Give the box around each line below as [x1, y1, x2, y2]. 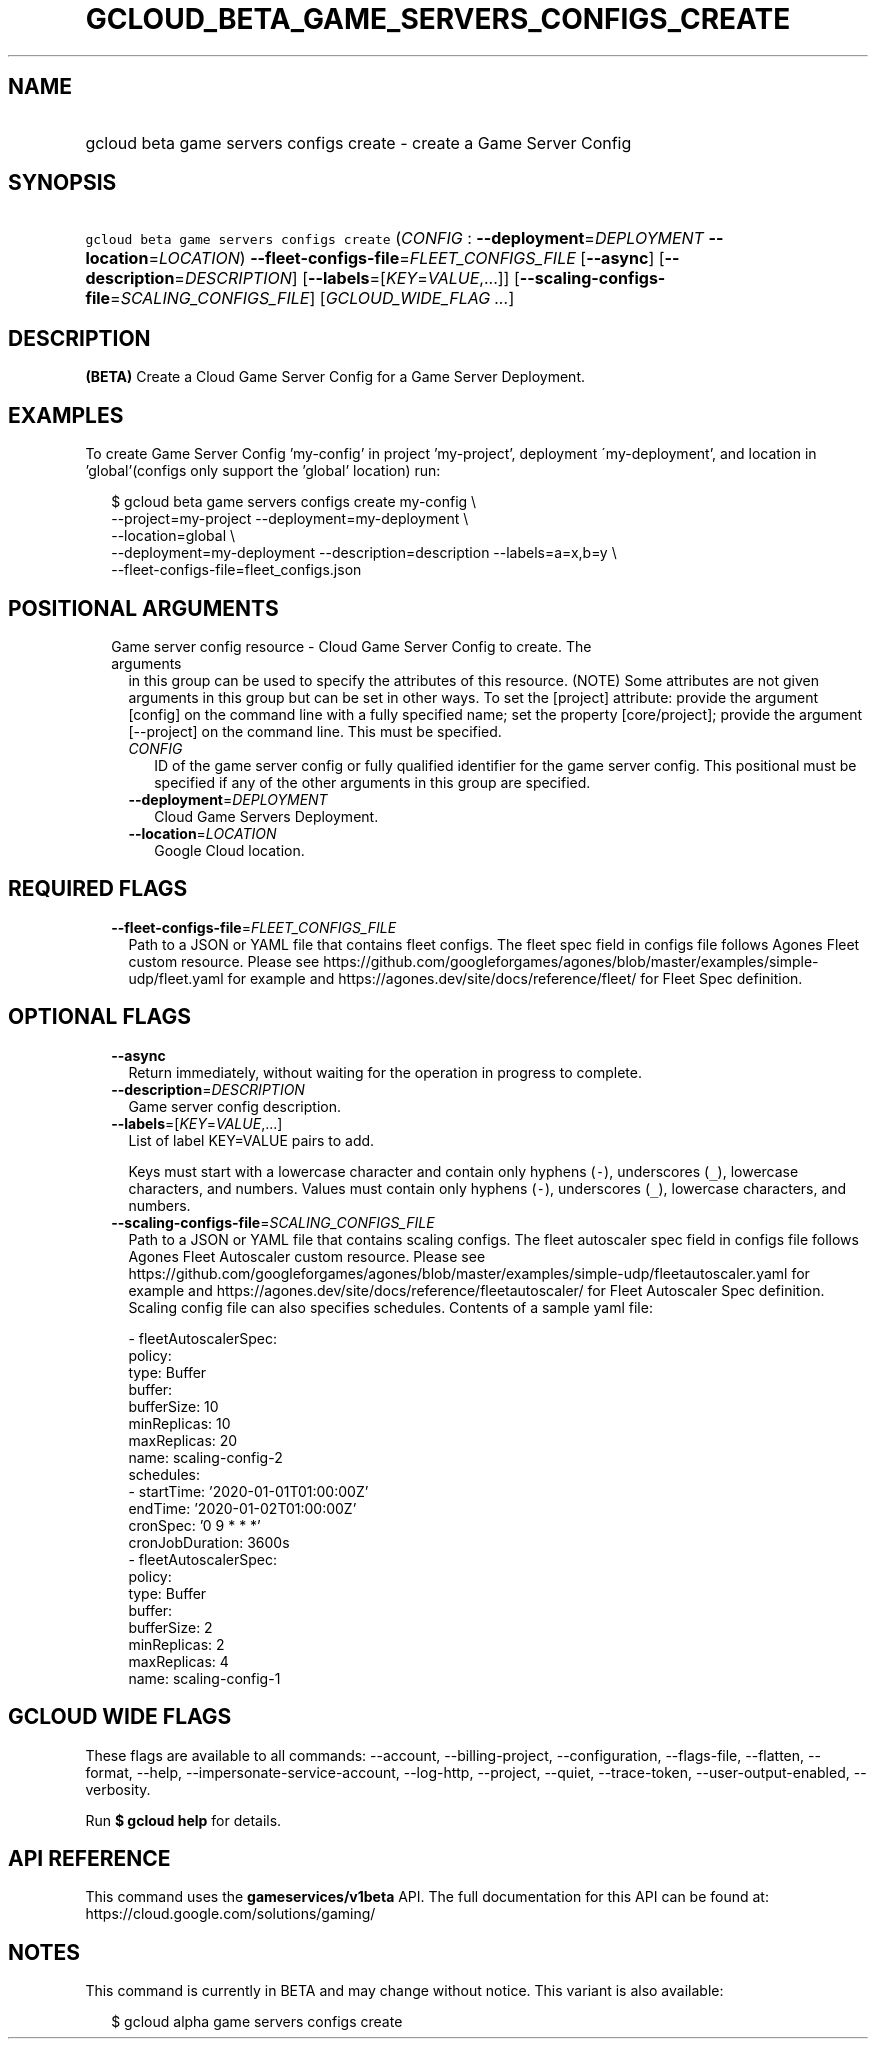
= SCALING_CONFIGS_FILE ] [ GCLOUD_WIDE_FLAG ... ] [110, 288, 515, 309]
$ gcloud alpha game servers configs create [111, 2013, 403, 2031]
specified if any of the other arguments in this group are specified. [154, 773, 591, 791]
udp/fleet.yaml [128, 969, 224, 987]
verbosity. [85, 1780, 151, 1798]
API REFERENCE [8, 1845, 171, 1871]
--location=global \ [111, 527, 236, 545]
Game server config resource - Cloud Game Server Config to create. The [111, 637, 592, 655]
